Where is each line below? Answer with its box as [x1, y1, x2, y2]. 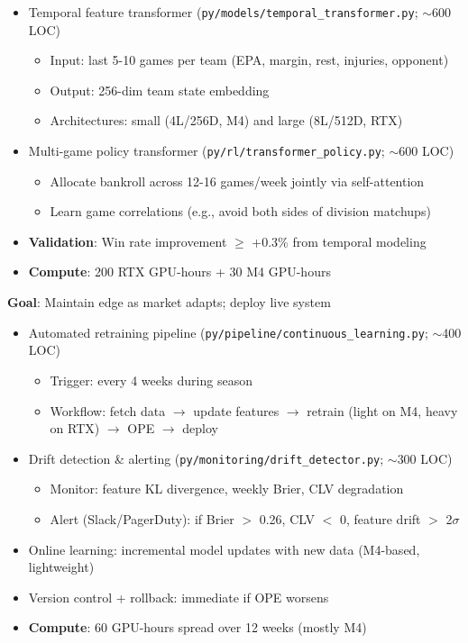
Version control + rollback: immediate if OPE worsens [28, 587, 329, 606]
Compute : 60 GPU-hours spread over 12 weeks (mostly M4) [28, 618, 367, 637]
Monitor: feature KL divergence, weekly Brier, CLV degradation [50, 479, 404, 498]
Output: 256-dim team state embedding [50, 80, 270, 99]
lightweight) [28, 557, 95, 576]
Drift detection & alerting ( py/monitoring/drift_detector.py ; [28, 448, 384, 467]
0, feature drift [339, 509, 421, 528]
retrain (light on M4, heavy [307, 401, 458, 420]
